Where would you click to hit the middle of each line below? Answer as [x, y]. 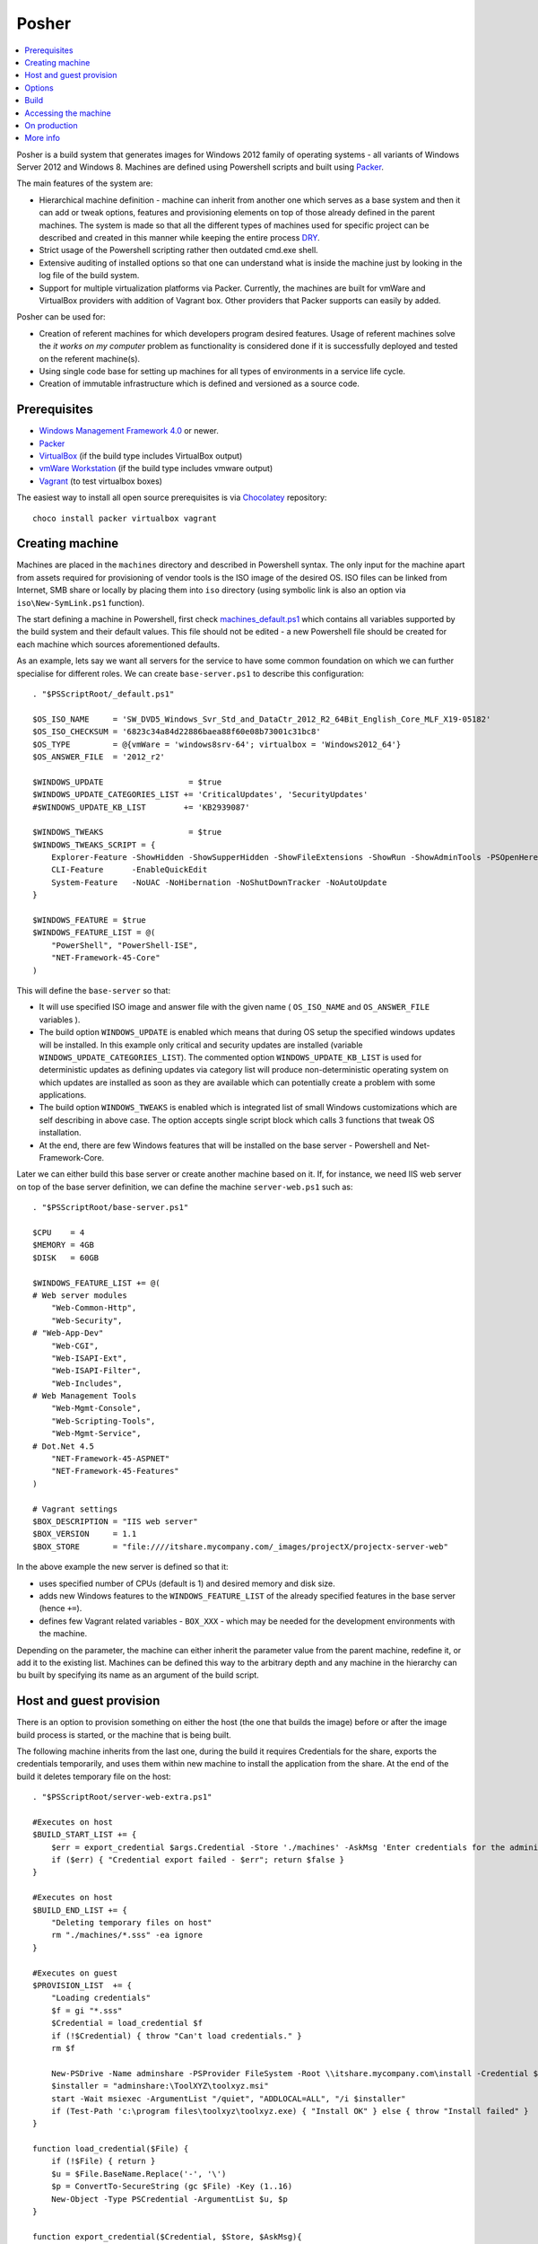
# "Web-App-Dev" [68, 1333]
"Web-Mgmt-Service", [96, 1433]
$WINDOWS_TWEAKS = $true [127, 832]
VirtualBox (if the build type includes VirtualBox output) [141, 456]
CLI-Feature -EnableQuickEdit [129, 870]
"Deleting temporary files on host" [131, 1923]
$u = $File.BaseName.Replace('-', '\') [139, 2174]
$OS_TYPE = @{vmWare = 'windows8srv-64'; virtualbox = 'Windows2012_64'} [217, 744]
